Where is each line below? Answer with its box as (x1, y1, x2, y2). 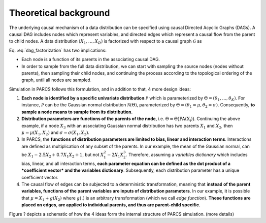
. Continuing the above (194, 116, 240, 122)
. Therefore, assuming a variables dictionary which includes (126, 152, 248, 158)
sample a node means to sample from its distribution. (21, 109, 133, 115)
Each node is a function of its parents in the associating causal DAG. (21, 57, 160, 63)
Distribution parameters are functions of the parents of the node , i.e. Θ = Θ (21, 116, 178, 122)
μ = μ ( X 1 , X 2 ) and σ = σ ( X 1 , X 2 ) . (21, 129, 90, 136)
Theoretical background (9, 7, 110, 18)
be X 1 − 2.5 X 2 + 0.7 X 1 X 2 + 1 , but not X (21, 152, 104, 159)
